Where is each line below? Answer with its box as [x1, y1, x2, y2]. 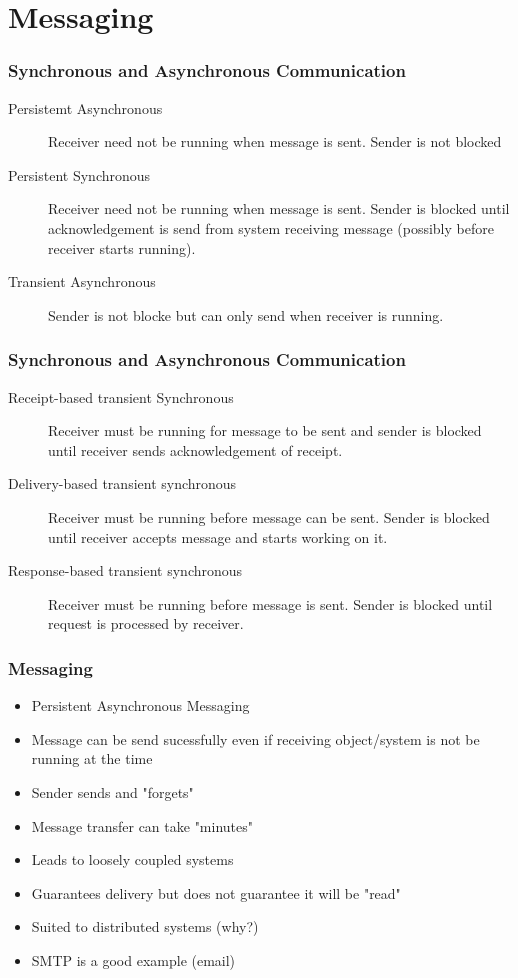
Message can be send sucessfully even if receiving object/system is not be [31, 728, 480, 749]
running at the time [31, 748, 153, 769]
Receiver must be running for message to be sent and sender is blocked [48, 420, 482, 441]
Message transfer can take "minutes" [31, 815, 254, 836]
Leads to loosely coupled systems [31, 849, 234, 870]
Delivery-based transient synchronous [8, 473, 237, 494]
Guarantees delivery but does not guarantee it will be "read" [31, 882, 401, 903]
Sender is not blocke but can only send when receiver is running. [48, 304, 444, 325]
